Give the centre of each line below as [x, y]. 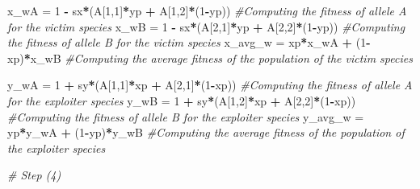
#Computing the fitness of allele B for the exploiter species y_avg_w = [186, 116]
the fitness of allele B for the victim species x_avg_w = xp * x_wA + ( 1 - [189, 42]
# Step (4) [34, 175]
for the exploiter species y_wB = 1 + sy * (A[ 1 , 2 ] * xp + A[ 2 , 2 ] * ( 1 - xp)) [182, 100]
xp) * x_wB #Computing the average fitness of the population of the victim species [210, 58]
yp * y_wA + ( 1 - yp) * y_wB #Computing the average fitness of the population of [206, 132]
